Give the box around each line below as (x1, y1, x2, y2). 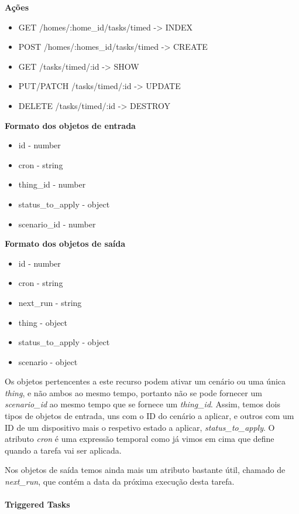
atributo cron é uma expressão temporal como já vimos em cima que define (5, 433, 274, 445)
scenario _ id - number (18, 217, 96, 230)
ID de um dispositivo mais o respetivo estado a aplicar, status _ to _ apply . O (5, 421, 275, 433)
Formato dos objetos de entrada (5, 119, 136, 131)
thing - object (18, 316, 68, 328)
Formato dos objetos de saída (5, 237, 125, 250)
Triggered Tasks (5, 498, 70, 510)
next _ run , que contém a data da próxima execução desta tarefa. (5, 475, 235, 488)
